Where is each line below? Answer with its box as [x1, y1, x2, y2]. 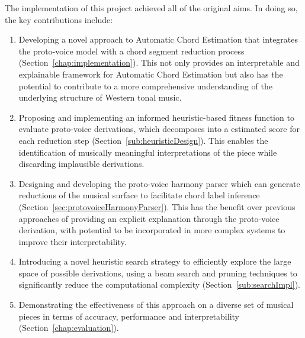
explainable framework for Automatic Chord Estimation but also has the [18, 67, 283, 80]
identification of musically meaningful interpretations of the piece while [18, 146, 277, 158]
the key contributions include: [5, 13, 113, 25]
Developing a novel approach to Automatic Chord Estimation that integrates [18, 33, 298, 46]
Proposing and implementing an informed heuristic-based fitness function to [18, 111, 294, 123]
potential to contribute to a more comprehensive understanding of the [18, 79, 272, 92]
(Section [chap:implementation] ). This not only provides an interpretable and [18, 56, 300, 69]
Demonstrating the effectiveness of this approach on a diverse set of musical [18, 298, 294, 311]
